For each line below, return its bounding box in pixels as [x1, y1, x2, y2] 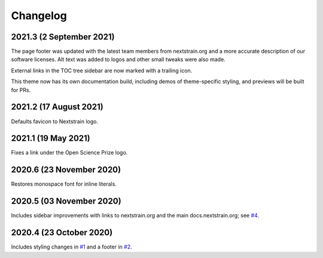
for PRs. [11, 86, 31, 93]
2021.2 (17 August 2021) [11, 102, 104, 112]
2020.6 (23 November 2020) [11, 165, 121, 175]
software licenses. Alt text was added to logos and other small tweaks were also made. [11, 56, 226, 63]
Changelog [11, 9, 67, 22]
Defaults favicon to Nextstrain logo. [11, 117, 99, 125]
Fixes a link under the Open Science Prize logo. [11, 149, 128, 156]
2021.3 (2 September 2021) [11, 32, 115, 42]
